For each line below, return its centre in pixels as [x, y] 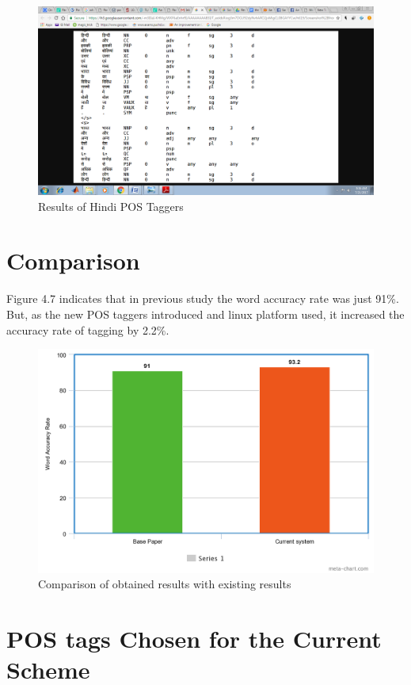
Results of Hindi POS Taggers [111, 206]
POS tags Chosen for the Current [194, 638]
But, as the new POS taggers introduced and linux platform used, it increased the [205, 314]
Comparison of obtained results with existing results [165, 584]
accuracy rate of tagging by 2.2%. [88, 329]
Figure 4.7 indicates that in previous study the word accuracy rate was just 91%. [203, 298]
